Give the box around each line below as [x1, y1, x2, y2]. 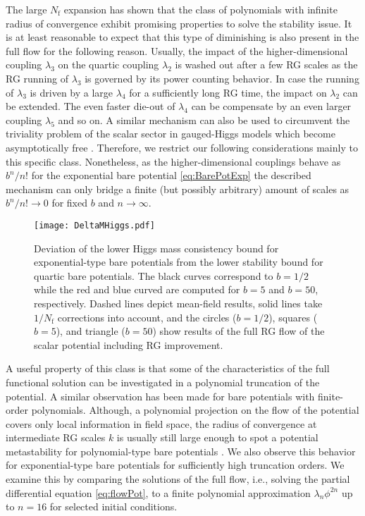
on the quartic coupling [58, 57, 159, 72]
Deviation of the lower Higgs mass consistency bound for [34, 240, 279, 255]
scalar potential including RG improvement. [34, 337, 223, 352]
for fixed [51, 195, 88, 210]
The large [6, 2, 47, 16]
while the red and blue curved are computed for [34, 282, 240, 297]
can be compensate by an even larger [191, 99, 352, 113]
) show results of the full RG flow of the [152, 324, 325, 338]
